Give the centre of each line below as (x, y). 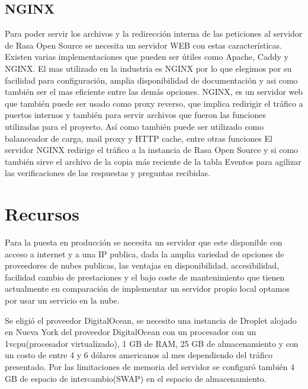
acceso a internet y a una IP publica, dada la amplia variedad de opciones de (145, 254)
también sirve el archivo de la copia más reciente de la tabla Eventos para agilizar (153, 161)
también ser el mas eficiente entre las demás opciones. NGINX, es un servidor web (154, 92)
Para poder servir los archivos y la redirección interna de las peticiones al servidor (154, 34)
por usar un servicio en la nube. (62, 300)
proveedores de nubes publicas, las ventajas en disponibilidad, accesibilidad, (142, 265)
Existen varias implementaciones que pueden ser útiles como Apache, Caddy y (147, 57)
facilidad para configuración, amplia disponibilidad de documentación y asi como (151, 80)
